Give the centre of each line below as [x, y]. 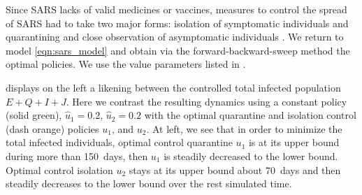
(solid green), [34, 115]
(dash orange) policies [52, 128]
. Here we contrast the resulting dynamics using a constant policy [207, 101]
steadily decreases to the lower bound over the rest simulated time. [149, 183]
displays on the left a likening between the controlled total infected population [173, 87]
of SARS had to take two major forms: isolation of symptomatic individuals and [177, 23]
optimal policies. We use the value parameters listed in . [126, 64]
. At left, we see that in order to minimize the [244, 128]
